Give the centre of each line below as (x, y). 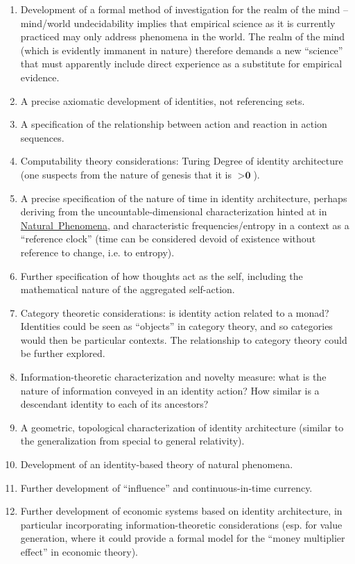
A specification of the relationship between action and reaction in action (174, 124)
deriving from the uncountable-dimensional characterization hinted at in (174, 211)
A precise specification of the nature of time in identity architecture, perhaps (184, 198)
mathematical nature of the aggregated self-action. (128, 289)
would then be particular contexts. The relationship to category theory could (184, 339)
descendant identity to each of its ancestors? (114, 404)
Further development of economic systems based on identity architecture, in (181, 511)
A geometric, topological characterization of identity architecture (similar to (182, 427)
